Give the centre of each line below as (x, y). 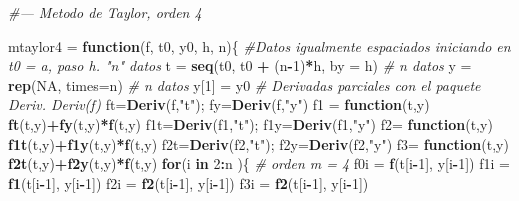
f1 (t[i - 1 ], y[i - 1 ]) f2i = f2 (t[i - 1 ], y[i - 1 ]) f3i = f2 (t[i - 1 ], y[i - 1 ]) (188, 182)
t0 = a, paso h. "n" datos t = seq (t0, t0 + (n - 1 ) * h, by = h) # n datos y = (240, 65)
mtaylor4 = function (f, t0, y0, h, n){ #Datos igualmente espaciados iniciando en (259, 45)
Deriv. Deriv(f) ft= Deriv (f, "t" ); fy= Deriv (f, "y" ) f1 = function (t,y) (219, 104)
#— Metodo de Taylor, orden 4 (105, 12)
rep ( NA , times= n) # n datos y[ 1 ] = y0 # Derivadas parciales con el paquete (244, 84)
